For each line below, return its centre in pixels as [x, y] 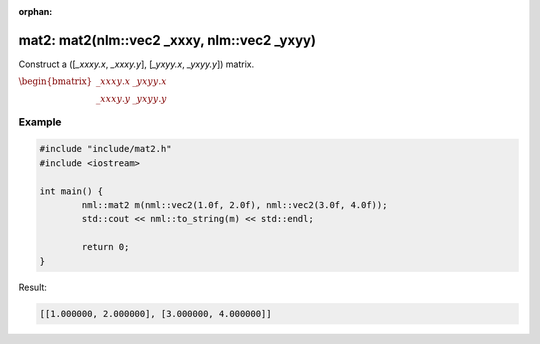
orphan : [35, 11]
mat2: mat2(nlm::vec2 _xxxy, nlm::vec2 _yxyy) [167, 40]
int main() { [71, 191]
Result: [32, 287]
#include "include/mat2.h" [105, 149]
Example [40, 122]
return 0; [105, 247]
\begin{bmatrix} [55, 81]
